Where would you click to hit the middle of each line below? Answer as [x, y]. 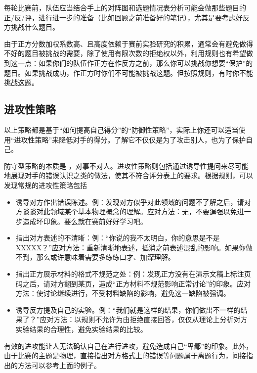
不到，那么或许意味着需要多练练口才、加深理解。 [95, 257]
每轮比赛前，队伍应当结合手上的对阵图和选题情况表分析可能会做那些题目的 [125, 7]
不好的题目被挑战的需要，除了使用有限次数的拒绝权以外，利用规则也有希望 [125, 53]
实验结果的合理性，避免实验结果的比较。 [81, 329]
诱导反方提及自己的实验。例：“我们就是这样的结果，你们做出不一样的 [128, 309]
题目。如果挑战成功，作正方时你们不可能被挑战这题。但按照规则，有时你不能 [128, 72]
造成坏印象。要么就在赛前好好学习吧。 [85, 221]
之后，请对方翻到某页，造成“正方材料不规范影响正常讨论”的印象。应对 [137, 283]
